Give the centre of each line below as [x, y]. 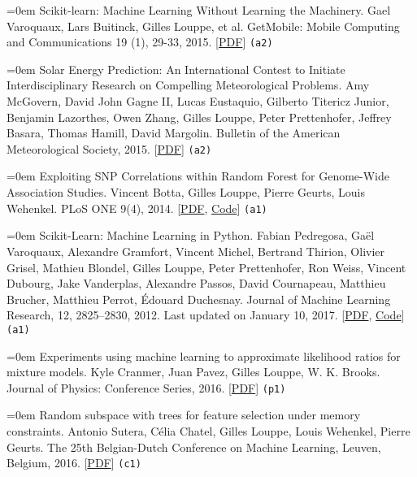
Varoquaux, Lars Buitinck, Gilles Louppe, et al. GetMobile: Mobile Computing [203, 26]
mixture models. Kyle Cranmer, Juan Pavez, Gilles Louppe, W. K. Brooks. [193, 372]
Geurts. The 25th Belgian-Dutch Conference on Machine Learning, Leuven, [194, 447]
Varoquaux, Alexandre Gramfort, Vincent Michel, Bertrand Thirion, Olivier [196, 251]
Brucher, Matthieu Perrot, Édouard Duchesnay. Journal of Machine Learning [199, 299]
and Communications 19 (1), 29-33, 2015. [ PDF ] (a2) [140, 42]
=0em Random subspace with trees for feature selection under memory [184, 415]
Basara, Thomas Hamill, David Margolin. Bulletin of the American [174, 133]
